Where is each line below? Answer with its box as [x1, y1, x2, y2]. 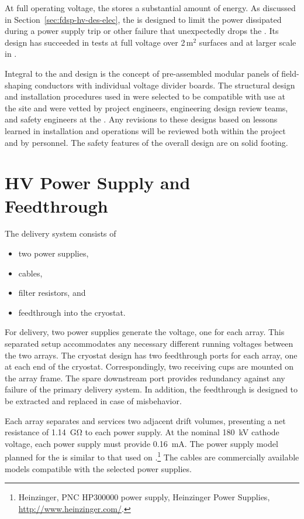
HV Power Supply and [5, 170, 191, 194]
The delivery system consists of [5, 227, 116, 240]
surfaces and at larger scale [199, 36, 296, 48]
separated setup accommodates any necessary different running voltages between [5, 337, 293, 349]
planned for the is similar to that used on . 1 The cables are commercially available [5, 449, 299, 463]
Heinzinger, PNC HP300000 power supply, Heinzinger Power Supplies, [18, 491, 270, 503]
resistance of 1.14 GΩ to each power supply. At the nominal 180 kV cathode [5, 426, 279, 438]
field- [281, 67, 299, 79]
